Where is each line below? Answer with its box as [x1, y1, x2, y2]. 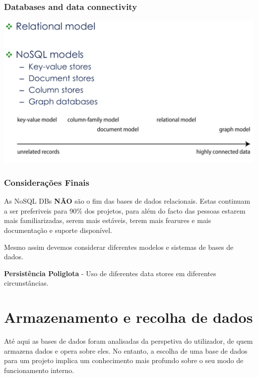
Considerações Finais [4, 176, 89, 188]
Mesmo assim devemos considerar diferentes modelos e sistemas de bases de [4, 241, 234, 252]
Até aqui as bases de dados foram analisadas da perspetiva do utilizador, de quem [4, 336, 253, 346]
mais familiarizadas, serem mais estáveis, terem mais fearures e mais [4, 215, 211, 226]
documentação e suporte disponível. [4, 225, 112, 235]
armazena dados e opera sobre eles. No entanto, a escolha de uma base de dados [4, 345, 248, 356]
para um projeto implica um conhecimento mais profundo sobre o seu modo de [4, 355, 244, 366]
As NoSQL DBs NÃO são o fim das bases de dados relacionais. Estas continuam [4, 196, 251, 206]
